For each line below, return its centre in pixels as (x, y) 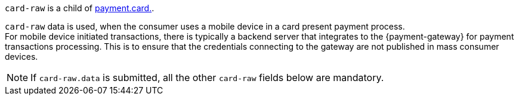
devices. (21, 57)
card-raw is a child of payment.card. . (80, 8)
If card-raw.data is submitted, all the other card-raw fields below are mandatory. (207, 78)
